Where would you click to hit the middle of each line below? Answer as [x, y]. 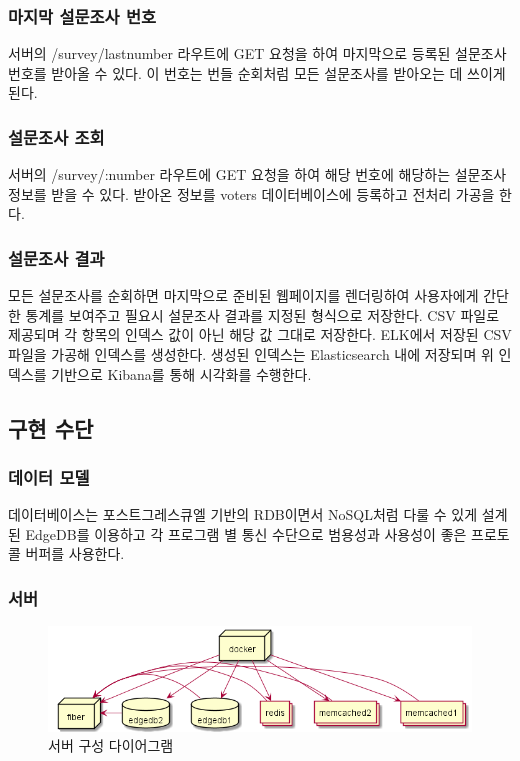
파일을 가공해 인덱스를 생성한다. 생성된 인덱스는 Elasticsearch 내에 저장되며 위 [251, 354]
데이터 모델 [49, 476]
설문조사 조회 [56, 136]
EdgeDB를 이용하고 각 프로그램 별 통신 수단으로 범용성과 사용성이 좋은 [246, 533]
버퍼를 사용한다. [75, 553]
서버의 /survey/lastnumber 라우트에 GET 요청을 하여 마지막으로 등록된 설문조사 [257, 53]
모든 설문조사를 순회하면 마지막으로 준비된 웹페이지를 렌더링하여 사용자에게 [243, 295]
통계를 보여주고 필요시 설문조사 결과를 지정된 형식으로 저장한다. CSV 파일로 [262, 314]
